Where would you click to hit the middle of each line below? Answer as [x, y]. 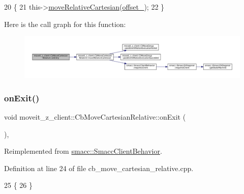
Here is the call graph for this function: [65, 24]
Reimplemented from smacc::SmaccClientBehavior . [83, 151]
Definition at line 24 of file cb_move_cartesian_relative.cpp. [99, 168]
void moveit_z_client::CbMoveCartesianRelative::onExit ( [95, 116]
